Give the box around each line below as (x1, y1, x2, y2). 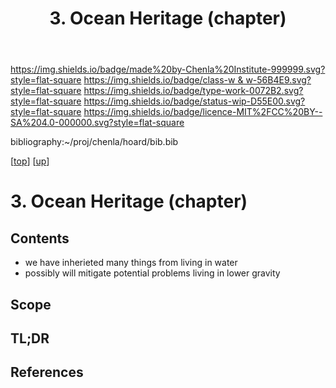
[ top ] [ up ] (10, 155, 50, 167)
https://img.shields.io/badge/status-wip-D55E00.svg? (83, 95, 306, 107)
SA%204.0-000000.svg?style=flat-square (10, 117, 185, 129)
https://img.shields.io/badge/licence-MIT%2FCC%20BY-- (83, 106, 323, 118)
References (10, 364, 84, 381)
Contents (10, 230, 70, 247)
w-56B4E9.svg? (245, 74, 312, 86)
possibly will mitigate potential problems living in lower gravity (24, 267, 281, 279)
